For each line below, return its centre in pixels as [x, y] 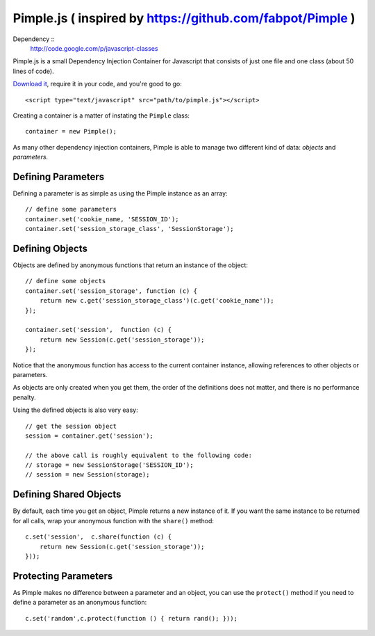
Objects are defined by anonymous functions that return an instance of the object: [130, 265]
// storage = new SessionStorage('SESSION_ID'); [109, 465]
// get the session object [71, 426]
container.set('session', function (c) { [99, 330]
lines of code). [34, 71]
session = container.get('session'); [90, 436]
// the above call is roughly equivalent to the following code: [139, 455]
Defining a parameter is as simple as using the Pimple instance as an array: [120, 193]
